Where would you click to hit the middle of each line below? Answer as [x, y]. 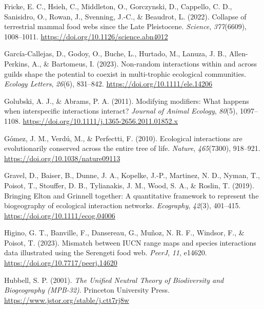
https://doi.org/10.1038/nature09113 [62, 158]
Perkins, [17, 63]
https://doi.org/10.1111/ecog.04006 [60, 215]
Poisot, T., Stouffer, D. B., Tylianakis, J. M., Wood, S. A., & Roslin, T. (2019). [129, 185]
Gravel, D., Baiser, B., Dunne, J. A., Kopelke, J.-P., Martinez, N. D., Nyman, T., [132, 175]
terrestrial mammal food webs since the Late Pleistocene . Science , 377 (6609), [125, 26]
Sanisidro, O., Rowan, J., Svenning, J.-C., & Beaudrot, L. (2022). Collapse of [125, 16]
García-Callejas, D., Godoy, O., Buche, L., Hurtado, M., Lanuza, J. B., [115, 53]
